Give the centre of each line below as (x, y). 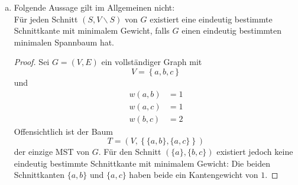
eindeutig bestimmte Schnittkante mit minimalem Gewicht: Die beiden (142, 163)
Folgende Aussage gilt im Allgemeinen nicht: (94, 7)
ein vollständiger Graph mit (152, 62)
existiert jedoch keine (255, 152)
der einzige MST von (52, 152)
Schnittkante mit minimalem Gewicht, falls (92, 30)
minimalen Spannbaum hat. (64, 42)
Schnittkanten (39, 175)
